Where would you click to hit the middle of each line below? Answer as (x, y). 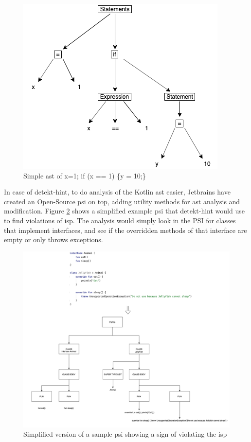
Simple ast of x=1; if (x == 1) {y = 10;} (85, 175)
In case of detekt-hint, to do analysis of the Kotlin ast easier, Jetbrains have (117, 192)
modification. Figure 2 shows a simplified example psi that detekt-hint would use (124, 211)
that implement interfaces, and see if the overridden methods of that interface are (125, 230)
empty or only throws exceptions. (54, 239)
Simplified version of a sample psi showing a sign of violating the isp (125, 434)
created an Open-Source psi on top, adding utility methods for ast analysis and (122, 201)
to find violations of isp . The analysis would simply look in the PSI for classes (120, 220)
